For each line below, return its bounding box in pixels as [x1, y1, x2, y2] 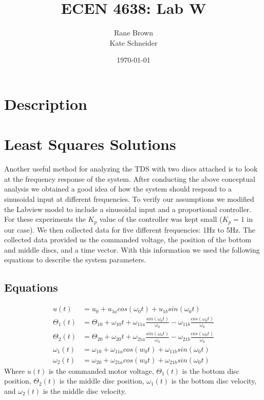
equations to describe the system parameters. [4, 254, 146, 265]
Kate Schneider [109, 37, 158, 48]
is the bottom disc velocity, [171, 375, 257, 386]
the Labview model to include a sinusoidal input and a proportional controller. [4, 203, 252, 214]
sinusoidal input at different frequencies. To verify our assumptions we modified [4, 194, 254, 204]
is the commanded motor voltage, [48, 365, 154, 376]
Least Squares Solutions [4, 134, 176, 155]
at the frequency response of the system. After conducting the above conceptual [4, 173, 255, 184]
